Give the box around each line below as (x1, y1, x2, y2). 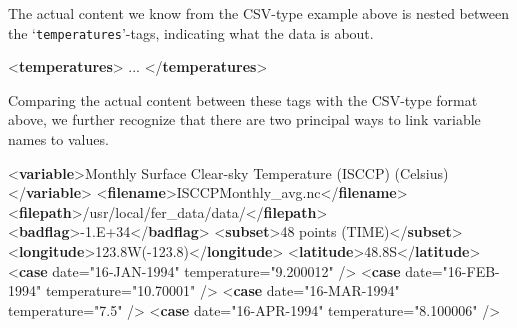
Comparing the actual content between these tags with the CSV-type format (8, 89, 478, 110)
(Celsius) (394, 162, 449, 183)
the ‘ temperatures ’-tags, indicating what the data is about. (8, 22, 374, 43)
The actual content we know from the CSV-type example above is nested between (8, 3, 510, 23)
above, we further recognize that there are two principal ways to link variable (8, 109, 481, 130)
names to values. (8, 129, 109, 150)
